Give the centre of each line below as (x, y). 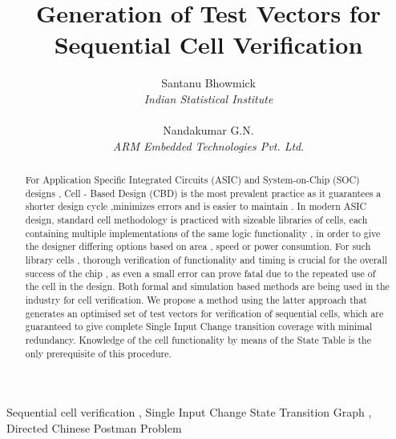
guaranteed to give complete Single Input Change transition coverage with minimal (199, 326)
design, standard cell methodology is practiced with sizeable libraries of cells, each (196, 220)
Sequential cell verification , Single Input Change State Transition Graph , (189, 412)
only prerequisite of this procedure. (98, 353)
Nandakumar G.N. (208, 130)
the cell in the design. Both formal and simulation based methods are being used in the (207, 286)
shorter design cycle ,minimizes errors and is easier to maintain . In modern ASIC (196, 206)
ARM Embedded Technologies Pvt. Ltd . (208, 145)
